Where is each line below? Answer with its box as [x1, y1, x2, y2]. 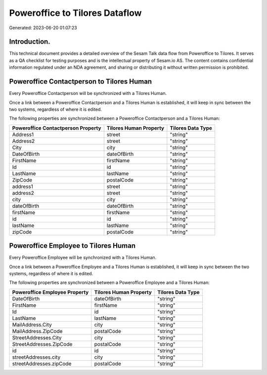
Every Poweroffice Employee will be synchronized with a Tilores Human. [9, 255, 157, 261]
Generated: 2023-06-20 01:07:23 [9, 25, 77, 31]
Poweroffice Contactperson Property [12, 124, 101, 131]
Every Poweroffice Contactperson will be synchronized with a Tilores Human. [9, 91, 167, 96]
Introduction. [9, 38, 50, 46]
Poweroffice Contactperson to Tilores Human [9, 77, 152, 86]
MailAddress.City [12, 321, 52, 328]
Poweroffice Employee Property [12, 288, 89, 295]
